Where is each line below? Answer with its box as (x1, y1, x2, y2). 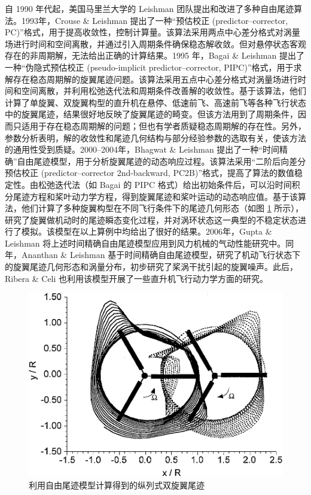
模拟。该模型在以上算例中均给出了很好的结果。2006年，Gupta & (21, 225, 272, 238)
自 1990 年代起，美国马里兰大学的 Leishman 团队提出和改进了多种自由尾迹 (5, 2, 294, 14)
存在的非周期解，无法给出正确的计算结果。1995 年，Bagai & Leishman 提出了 (5, 49, 304, 62)
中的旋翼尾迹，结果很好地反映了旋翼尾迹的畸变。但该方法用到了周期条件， (5, 108, 298, 120)
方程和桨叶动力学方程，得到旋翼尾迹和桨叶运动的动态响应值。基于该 (29, 190, 298, 202)
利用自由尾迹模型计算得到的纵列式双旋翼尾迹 (29, 478, 205, 491)
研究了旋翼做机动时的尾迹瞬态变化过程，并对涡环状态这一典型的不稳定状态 (5, 213, 298, 226)
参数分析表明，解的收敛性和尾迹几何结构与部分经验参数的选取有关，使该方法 (5, 131, 306, 144)
